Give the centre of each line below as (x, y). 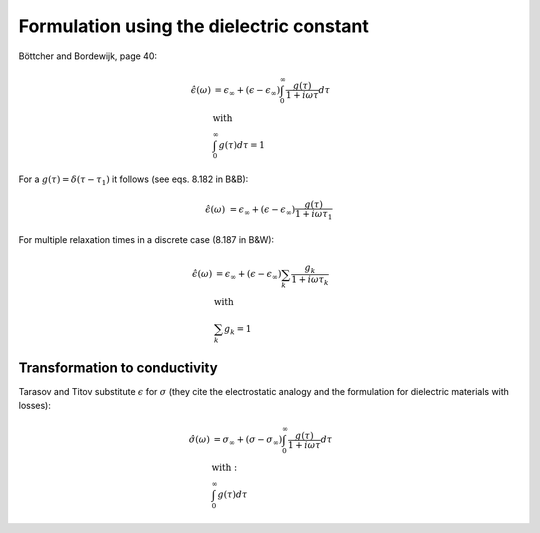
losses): (35, 406)
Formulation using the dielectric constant (194, 26)
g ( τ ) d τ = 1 (241, 144)
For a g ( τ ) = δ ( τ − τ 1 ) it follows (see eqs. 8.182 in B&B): (133, 180)
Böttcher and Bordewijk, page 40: (87, 56)
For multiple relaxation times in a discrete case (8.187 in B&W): (146, 240)
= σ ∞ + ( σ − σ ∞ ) (248, 440)
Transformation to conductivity (118, 367)
